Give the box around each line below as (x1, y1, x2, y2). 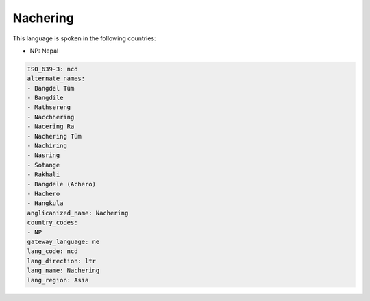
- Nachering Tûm (27, 132, 82, 140)
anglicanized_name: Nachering (27, 209, 129, 217)
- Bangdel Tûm (27, 84, 75, 92)
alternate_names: (27, 75, 86, 82)
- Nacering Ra (27, 123, 75, 130)
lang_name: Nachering (27, 267, 100, 274)
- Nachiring (27, 142, 68, 150)
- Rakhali (27, 171, 60, 178)
